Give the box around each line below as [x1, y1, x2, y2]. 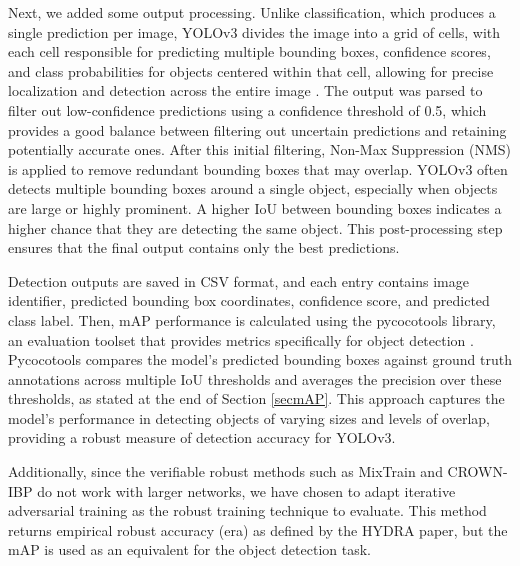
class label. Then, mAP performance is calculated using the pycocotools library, [8, 309, 496, 330]
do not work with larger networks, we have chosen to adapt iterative [37, 480, 456, 501]
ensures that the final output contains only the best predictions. [8, 237, 400, 258]
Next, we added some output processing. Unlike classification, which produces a [8, 2, 496, 22]
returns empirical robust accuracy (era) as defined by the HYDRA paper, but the [8, 519, 508, 540]
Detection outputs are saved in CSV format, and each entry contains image [8, 270, 469, 291]
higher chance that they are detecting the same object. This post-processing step [8, 217, 503, 238]
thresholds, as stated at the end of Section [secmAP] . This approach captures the [8, 388, 505, 409]
